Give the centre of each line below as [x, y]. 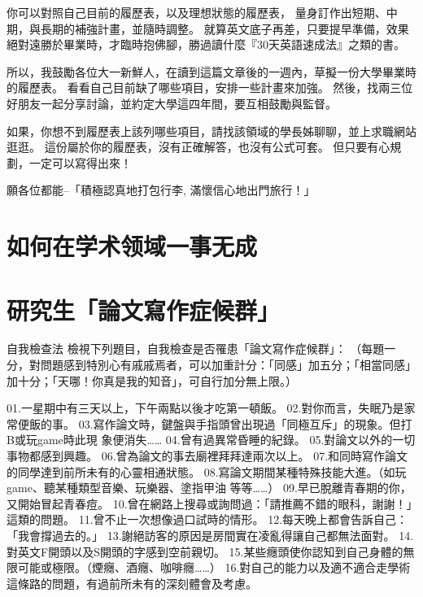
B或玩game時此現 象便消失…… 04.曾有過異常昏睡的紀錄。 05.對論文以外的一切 [211, 440]
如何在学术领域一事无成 [132, 246]
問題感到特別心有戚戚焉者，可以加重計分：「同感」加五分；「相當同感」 [228, 365]
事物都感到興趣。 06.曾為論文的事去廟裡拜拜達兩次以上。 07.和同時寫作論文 [207, 455]
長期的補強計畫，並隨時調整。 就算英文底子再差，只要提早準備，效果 [225, 28]
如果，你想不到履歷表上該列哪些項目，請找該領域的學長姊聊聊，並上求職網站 [211, 131]
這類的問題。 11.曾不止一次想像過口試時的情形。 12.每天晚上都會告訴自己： [207, 519]
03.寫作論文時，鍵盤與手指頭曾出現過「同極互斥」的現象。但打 [245, 423]
